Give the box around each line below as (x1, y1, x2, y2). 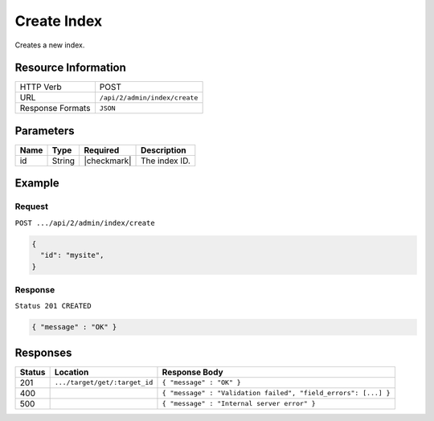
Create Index (14, 12, 103, 30)
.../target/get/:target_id (54, 378, 154, 387)
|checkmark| (84, 155, 132, 166)
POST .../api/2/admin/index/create (14, 218, 156, 227)
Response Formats (19, 103, 91, 114)
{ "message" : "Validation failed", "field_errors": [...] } (162, 389, 391, 398)
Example (14, 177, 59, 190)
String (51, 155, 76, 166)
